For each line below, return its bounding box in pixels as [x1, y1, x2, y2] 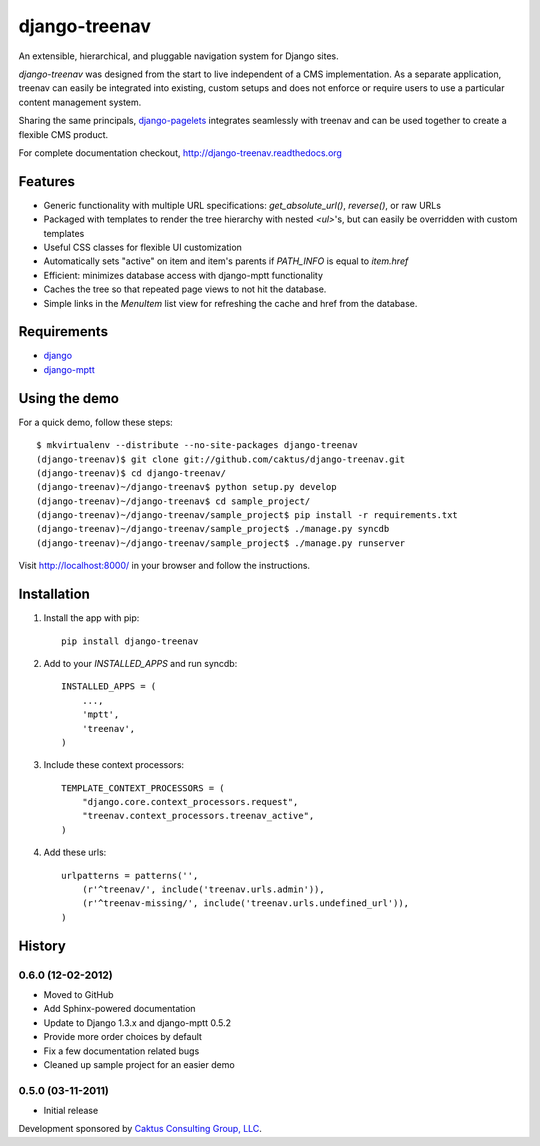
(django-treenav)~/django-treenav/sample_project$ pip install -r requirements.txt [36, 510, 459, 521]
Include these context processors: [43, 759, 185, 771]
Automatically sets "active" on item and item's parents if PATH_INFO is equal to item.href [43, 255, 409, 267]
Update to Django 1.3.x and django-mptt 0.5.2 [43, 1016, 232, 1029]
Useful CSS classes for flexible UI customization [43, 241, 242, 253]
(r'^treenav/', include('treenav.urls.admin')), [81, 884, 325, 895]
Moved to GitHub [43, 988, 114, 1000]
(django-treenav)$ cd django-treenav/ [36, 467, 227, 479]
